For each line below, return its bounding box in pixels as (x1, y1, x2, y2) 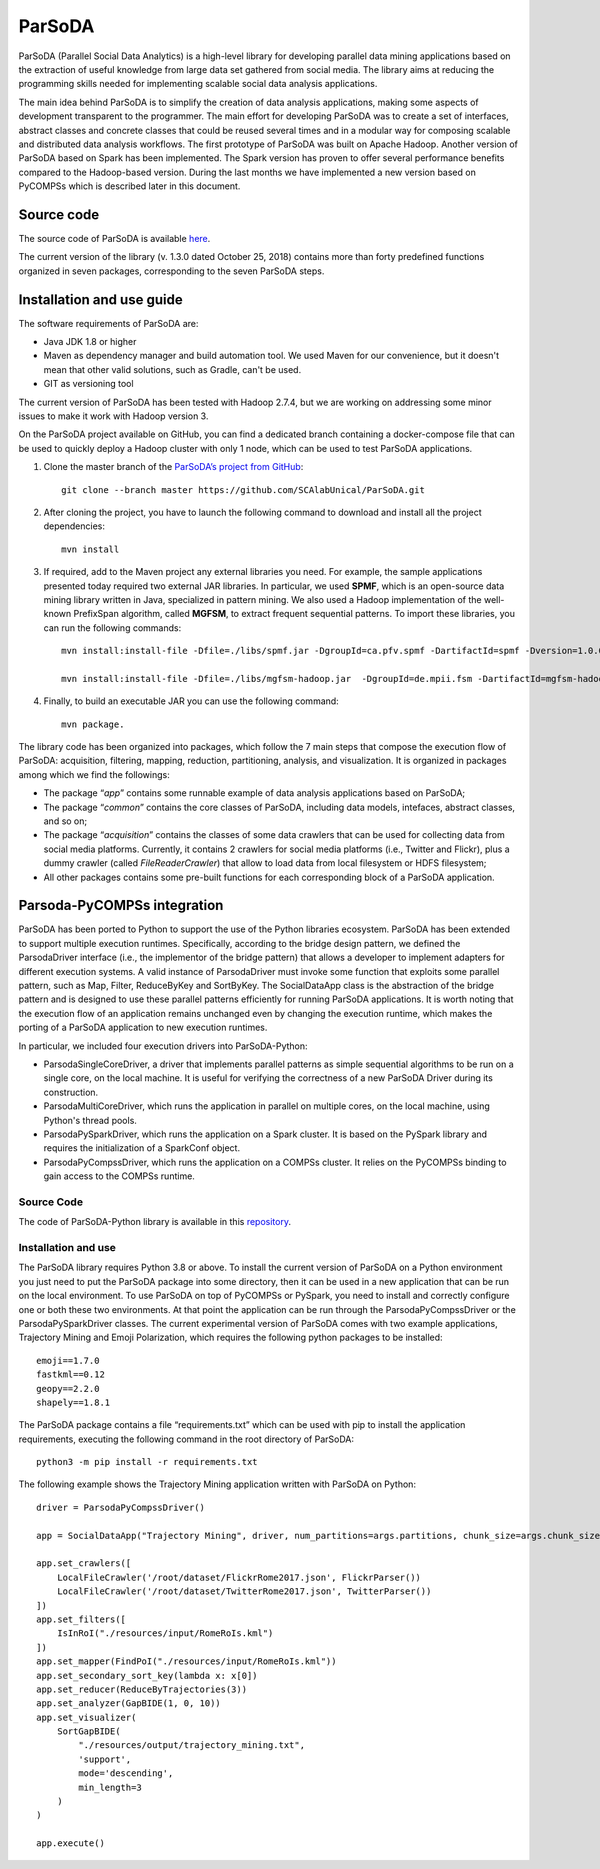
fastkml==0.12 (36, 1369, 105, 1380)
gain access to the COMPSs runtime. (43, 1170, 195, 1182)
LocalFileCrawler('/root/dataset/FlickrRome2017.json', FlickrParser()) (56, 1571, 422, 1583)
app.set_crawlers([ (36, 1558, 132, 1569)
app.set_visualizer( (36, 1711, 137, 1723)
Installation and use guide (18, 291, 184, 308)
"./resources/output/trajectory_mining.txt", (78, 1740, 305, 1751)
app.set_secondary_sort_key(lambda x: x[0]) (36, 1670, 259, 1681)
